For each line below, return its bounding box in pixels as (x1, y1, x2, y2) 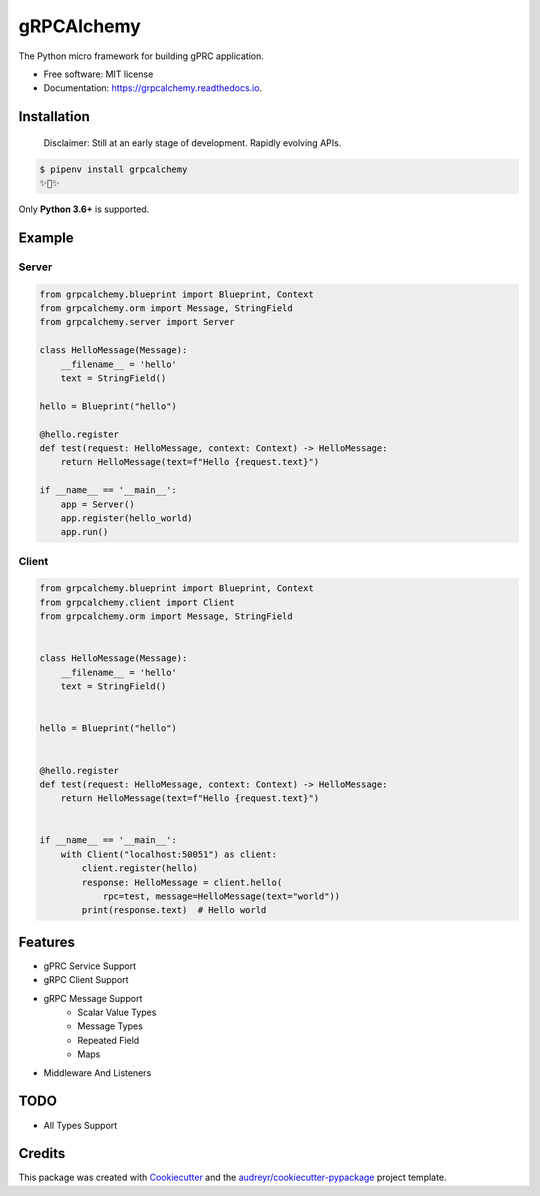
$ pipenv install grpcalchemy (39, 163, 188, 175)
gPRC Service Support (43, 960, 137, 972)
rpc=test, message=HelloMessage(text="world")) (102, 891, 341, 902)
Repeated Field (77, 1034, 140, 1046)
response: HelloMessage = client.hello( (81, 876, 283, 888)
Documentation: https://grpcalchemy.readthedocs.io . (43, 82, 263, 94)
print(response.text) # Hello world (81, 905, 267, 916)
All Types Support (43, 1119, 118, 1131)
